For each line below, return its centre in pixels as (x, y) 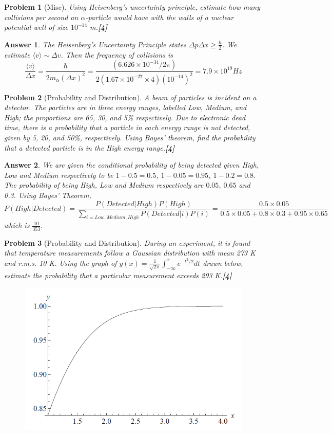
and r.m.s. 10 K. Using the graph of (61, 263)
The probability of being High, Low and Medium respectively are (104, 185)
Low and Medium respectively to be (59, 175)
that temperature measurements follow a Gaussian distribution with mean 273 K (130, 253)
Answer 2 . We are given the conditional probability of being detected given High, (132, 165)
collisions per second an (41, 17)
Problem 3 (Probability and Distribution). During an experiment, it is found (127, 242)
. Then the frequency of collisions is (117, 54)
